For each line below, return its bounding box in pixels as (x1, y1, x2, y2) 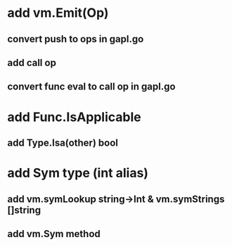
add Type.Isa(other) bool (7, 137, 118, 148)
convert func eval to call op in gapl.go (7, 81, 176, 93)
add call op (7, 56, 56, 68)
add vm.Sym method (7, 227, 101, 240)
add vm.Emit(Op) (7, 5, 109, 21)
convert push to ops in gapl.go (7, 33, 144, 45)
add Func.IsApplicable (7, 109, 142, 125)
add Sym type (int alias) (7, 165, 149, 181)
